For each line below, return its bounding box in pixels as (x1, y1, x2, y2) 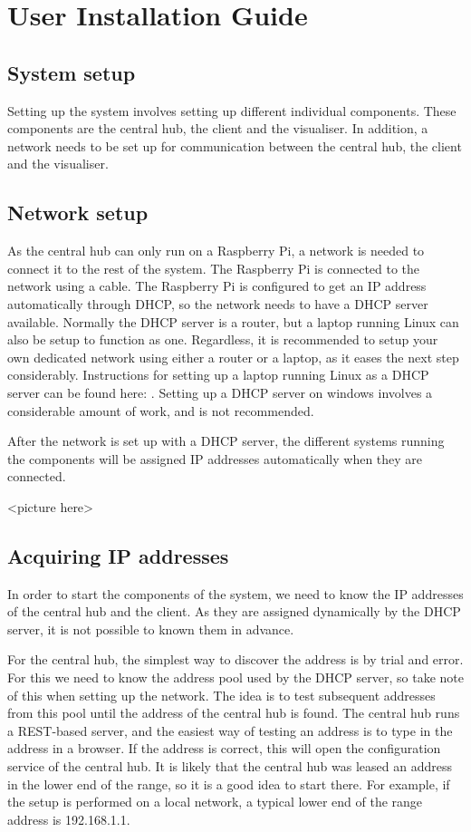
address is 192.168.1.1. (7, 809, 130, 828)
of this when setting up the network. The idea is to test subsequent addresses (7, 685, 436, 704)
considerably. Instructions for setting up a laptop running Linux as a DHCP (7, 365, 429, 384)
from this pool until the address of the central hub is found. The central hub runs (7, 703, 460, 722)
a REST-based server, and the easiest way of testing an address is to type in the (7, 721, 453, 740)
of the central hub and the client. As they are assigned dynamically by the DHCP (7, 602, 461, 621)
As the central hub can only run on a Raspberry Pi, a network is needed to (7, 241, 425, 260)
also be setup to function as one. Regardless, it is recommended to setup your (7, 330, 438, 349)
